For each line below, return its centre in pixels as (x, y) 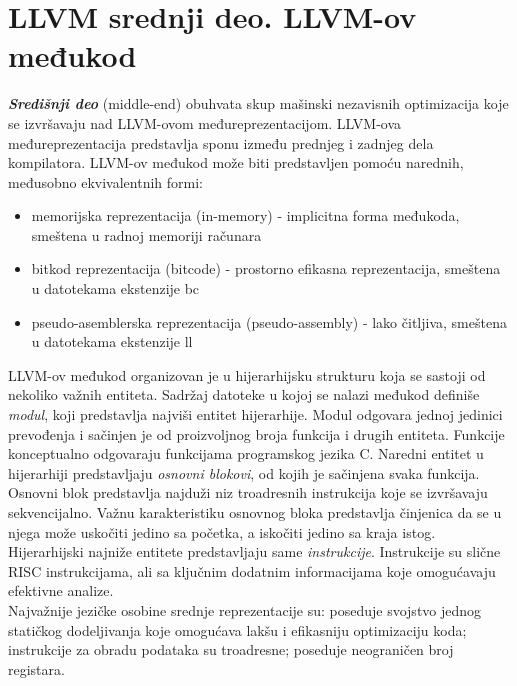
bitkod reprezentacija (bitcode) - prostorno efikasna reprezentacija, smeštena (266, 268)
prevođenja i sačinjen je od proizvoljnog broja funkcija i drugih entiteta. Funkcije (256, 433)
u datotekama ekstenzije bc (115, 288)
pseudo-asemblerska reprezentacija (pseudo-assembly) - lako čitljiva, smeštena (269, 321)
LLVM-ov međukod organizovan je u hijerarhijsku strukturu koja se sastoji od (247, 374)
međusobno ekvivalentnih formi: (105, 181)
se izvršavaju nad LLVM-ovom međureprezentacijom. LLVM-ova (205, 122)
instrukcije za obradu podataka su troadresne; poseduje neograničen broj (231, 649)
